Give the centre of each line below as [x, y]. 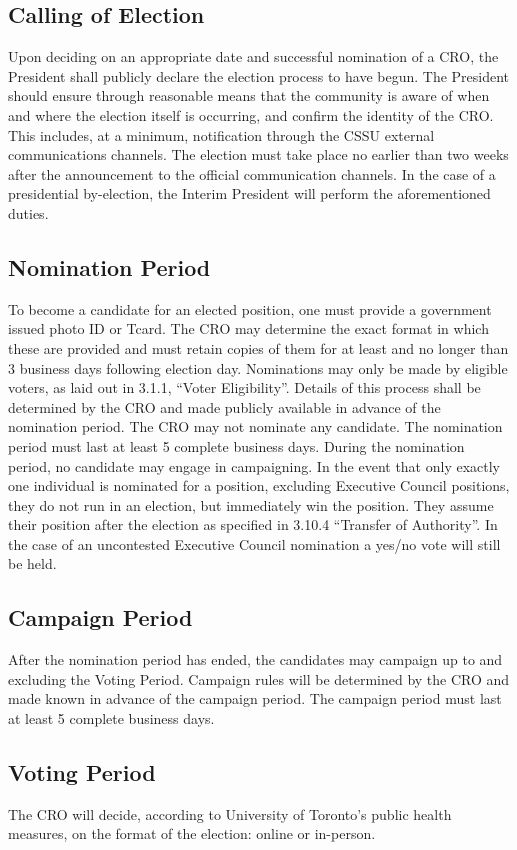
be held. [32, 563]
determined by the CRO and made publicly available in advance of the [224, 406]
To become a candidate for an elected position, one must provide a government [250, 308]
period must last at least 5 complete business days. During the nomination [236, 445]
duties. [28, 212]
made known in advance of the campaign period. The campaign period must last [255, 698]
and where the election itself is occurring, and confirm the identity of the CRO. [251, 114]
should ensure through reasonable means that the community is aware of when [249, 95]
